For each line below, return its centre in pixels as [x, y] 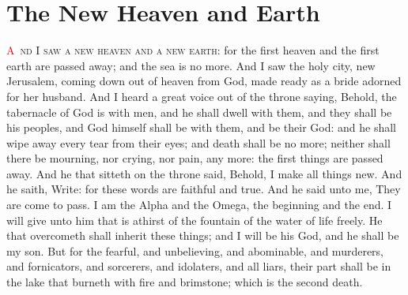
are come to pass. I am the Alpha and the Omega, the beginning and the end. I [199, 205]
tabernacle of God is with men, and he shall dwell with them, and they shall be [199, 112]
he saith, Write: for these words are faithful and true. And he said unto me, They [204, 189]
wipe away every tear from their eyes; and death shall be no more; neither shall [198, 142]
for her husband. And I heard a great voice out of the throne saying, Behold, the [202, 96]
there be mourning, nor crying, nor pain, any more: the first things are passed [195, 158]
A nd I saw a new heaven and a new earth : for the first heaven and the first [193, 50]
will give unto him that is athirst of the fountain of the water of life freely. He [195, 220]
